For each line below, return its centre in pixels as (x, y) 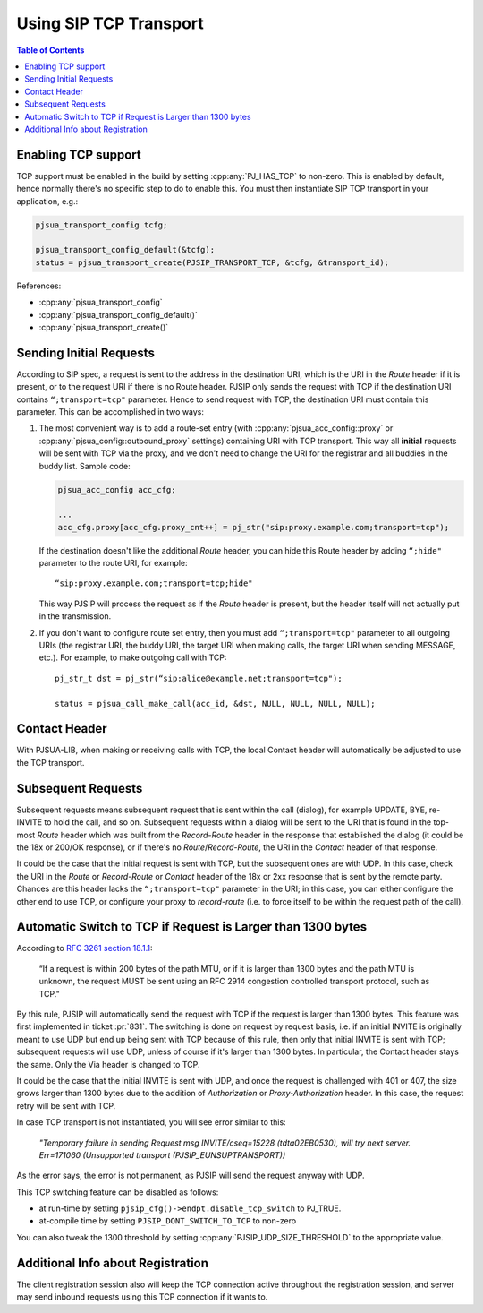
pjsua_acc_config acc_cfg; (117, 489)
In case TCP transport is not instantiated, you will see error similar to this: (151, 1122)
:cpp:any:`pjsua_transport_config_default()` (119, 314)
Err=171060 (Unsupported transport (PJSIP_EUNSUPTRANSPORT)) (162, 1154)
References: (39, 286)
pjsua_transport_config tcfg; (102, 225)
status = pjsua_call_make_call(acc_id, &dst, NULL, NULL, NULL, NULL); (215, 704)
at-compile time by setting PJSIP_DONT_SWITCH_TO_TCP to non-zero (168, 1221)
